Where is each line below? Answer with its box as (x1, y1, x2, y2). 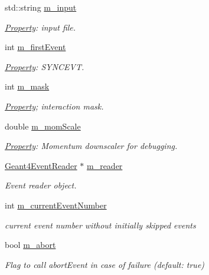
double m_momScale (5, 120, 81, 132)
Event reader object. (5, 179, 77, 191)
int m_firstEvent (5, 41, 66, 53)
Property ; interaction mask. (5, 100, 104, 112)
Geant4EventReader (5, 159, 77, 171)
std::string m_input (5, 1, 77, 13)
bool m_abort (5, 238, 56, 251)
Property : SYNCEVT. (5, 60, 84, 72)
